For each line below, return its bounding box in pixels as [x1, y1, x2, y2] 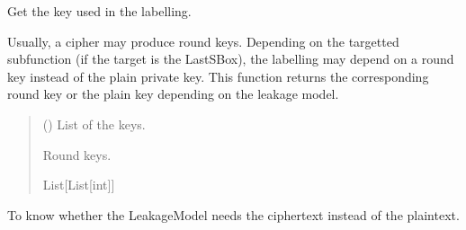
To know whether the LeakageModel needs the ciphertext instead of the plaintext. [7, 205, 460, 224]
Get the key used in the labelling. [7, 2, 192, 20]
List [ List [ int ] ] [42, 175, 115, 194]
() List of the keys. [42, 114, 146, 133]
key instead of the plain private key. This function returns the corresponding [7, 66, 429, 85]
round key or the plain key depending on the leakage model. [7, 84, 339, 103]
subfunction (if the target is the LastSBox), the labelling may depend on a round [7, 49, 454, 68]
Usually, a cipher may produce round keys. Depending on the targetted [7, 31, 399, 50]
